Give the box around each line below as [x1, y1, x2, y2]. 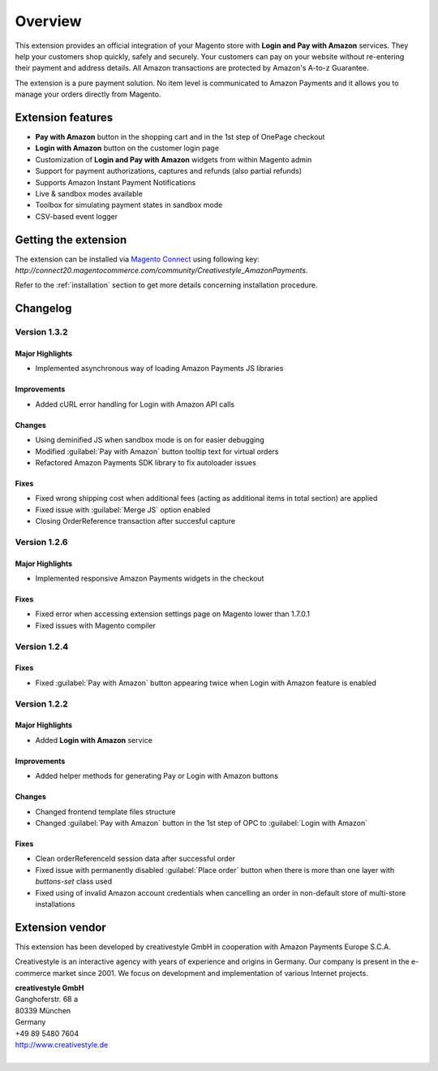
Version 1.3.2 [15, 326, 68, 338]
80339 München [15, 1005, 71, 1015]
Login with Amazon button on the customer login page [35, 143, 219, 153]
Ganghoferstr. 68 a [15, 995, 79, 1004]
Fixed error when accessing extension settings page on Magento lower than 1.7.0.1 [35, 609, 310, 619]
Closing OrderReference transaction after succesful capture [35, 516, 235, 526]
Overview [15, 12, 82, 30]
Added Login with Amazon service [35, 735, 153, 745]
